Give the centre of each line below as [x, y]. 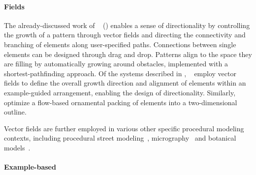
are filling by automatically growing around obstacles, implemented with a [116, 64]
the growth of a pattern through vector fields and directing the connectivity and [125, 35]
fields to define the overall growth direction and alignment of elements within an [125, 83]
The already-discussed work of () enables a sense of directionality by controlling [127, 25]
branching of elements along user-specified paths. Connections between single [120, 44]
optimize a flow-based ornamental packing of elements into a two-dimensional [121, 102]
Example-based [30, 167]
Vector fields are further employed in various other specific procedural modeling [124, 128]
